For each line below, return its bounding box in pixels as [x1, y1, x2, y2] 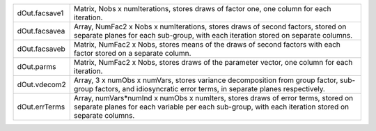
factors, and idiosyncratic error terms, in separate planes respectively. [95, 84, 325, 93]
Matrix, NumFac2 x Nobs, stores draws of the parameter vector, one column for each [73, 58, 353, 67]
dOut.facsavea [17, 26, 65, 36]
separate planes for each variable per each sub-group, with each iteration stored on [73, 102, 350, 111]
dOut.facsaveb [17, 44, 65, 54]
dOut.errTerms [17, 102, 65, 111]
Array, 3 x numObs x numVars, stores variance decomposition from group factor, [73, 75, 338, 85]
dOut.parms [17, 62, 56, 71]
